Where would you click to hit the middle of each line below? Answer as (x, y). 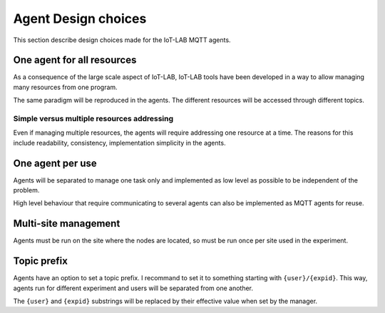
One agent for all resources (75, 60)
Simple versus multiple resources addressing (93, 119)
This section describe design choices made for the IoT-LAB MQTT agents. (122, 40)
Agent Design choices (80, 19)
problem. (26, 190)
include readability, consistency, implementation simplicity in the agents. (119, 143)
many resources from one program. (65, 87)
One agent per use (55, 163)
